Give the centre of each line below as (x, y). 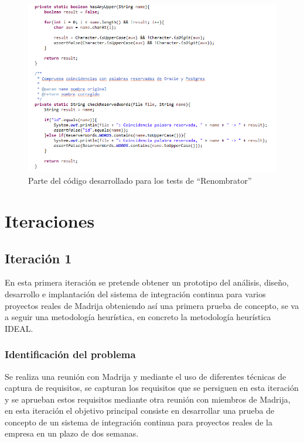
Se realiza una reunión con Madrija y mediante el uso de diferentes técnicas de (146, 376)
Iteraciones (50, 220)
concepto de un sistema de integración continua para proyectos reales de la (139, 422)
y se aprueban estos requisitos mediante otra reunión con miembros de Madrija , (148, 399)
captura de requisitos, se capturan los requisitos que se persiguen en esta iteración (152, 388)
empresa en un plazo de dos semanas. (72, 433)
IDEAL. (19, 328)
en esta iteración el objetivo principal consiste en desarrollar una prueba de (140, 411)
